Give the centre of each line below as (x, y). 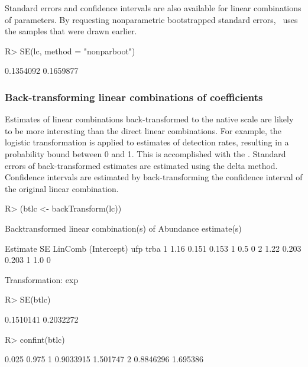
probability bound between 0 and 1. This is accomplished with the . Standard (145, 153)
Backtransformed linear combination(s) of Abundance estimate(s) (123, 228)
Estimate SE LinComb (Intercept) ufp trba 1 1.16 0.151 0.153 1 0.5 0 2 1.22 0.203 (153, 248)
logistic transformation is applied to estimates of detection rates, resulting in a (147, 142)
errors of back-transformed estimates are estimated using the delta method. (141, 165)
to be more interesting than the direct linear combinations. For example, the (143, 130)
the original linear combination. (62, 188)
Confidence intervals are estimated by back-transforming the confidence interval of (154, 177)
